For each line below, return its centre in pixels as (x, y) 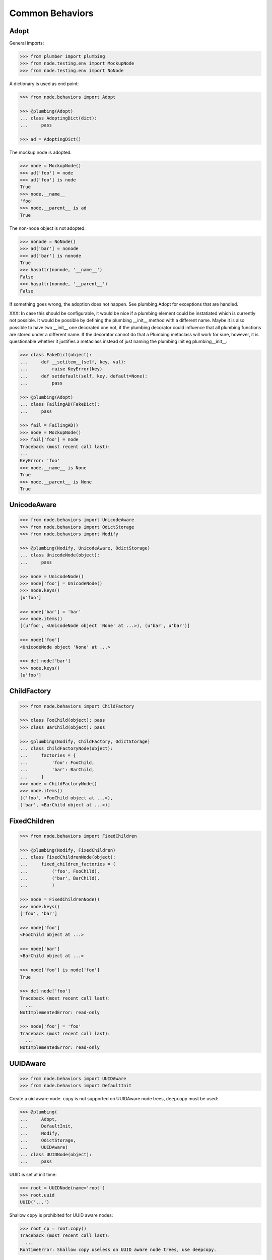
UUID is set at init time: (33, 1175)
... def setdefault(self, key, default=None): (84, 376)
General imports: (27, 43)
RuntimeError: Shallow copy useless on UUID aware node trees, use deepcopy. (118, 1250)
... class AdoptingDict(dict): (59, 118)
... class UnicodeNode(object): (60, 555)
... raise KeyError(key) (61, 369)
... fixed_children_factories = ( (68, 864)
